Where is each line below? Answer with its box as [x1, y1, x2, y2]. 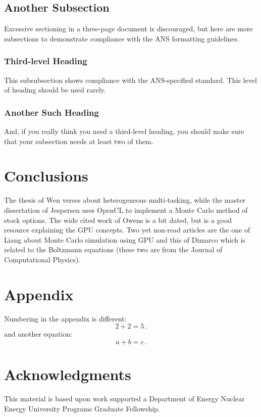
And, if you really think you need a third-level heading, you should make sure [4, 126, 244, 136]
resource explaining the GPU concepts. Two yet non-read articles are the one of [4, 224, 250, 235]
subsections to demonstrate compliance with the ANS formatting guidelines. [4, 33, 239, 43]
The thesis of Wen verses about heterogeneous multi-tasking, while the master [4, 195, 246, 205]
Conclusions [4, 165, 88, 186]
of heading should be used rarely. [4, 84, 106, 95]
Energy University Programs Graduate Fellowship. [4, 403, 160, 413]
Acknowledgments [4, 363, 131, 384]
